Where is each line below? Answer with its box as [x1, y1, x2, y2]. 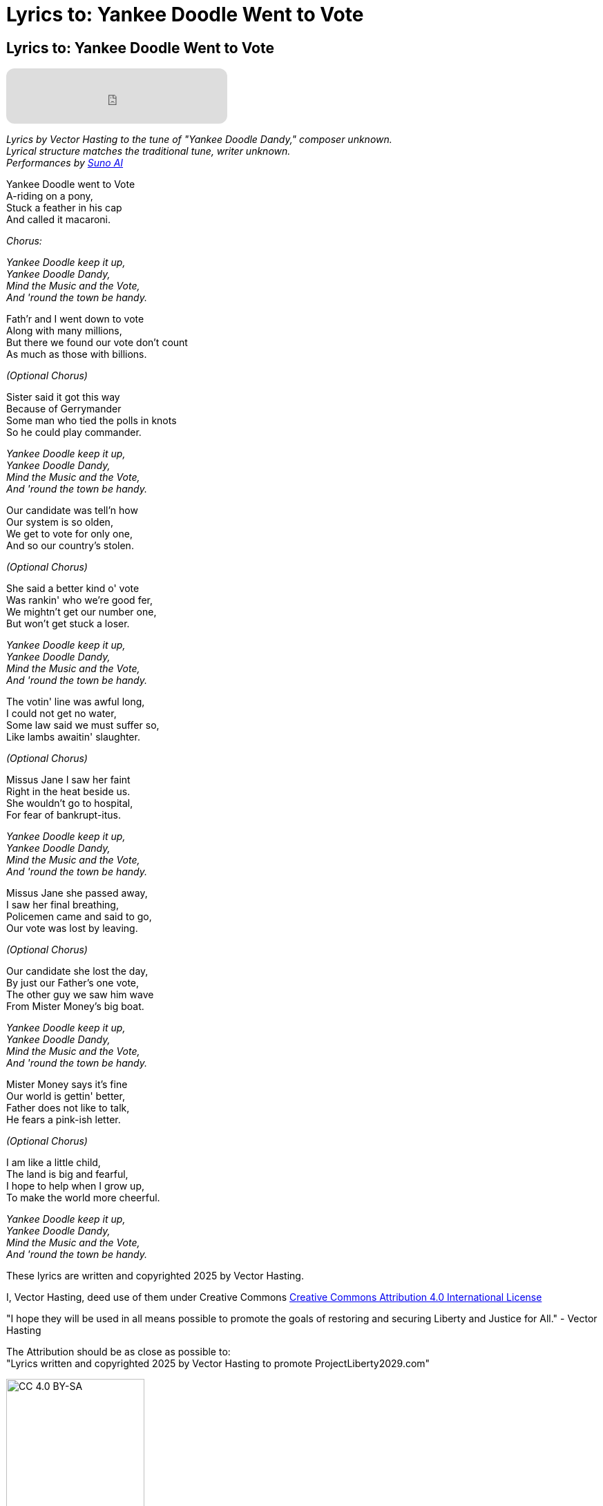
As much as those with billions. [6, 348, 147, 361]
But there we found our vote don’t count [6, 336, 188, 349]
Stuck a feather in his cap [6, 202, 122, 214]
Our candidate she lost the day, [6, 965, 149, 978]
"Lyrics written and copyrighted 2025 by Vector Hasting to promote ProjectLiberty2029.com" [6, 1357, 430, 1370]
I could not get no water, [6, 707, 117, 720]
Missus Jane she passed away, [6, 887, 148, 899]
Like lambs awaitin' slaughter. [6, 731, 140, 743]
